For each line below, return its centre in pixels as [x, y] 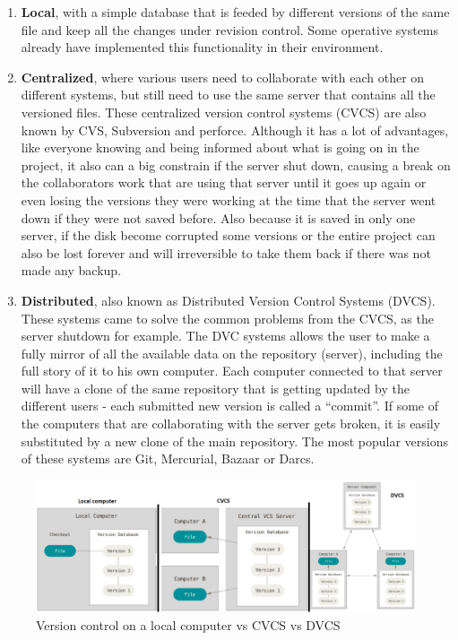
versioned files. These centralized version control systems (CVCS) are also [224, 112]
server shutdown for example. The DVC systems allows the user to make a [225, 336]
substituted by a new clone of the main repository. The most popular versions [235, 441]
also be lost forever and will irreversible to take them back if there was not [226, 252]
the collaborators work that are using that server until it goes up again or [224, 182]
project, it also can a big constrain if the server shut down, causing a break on [236, 164]
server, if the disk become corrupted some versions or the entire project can [228, 235]
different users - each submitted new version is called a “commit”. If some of [230, 406]
